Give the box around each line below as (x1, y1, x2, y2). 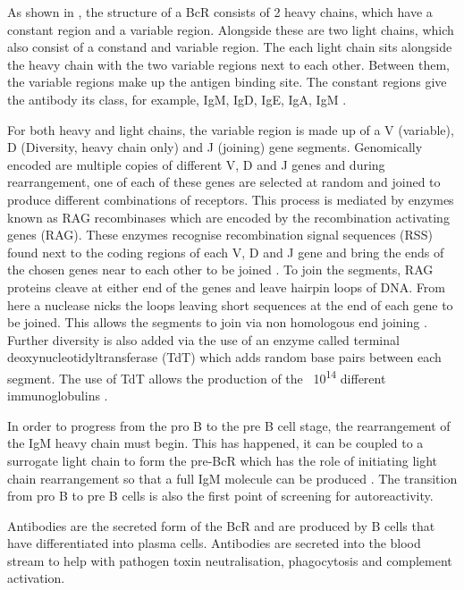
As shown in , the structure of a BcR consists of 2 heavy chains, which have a (7, 3, 433, 21)
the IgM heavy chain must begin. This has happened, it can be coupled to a (7, 434, 424, 452)
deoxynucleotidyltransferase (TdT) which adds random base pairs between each (7, 348, 442, 367)
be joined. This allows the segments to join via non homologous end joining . (7, 313, 427, 332)
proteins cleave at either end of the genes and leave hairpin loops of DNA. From (7, 277, 445, 296)
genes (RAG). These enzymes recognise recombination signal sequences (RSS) (7, 225, 433, 244)
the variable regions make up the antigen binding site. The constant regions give (7, 72, 447, 91)
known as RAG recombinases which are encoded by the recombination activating (7, 207, 450, 226)
